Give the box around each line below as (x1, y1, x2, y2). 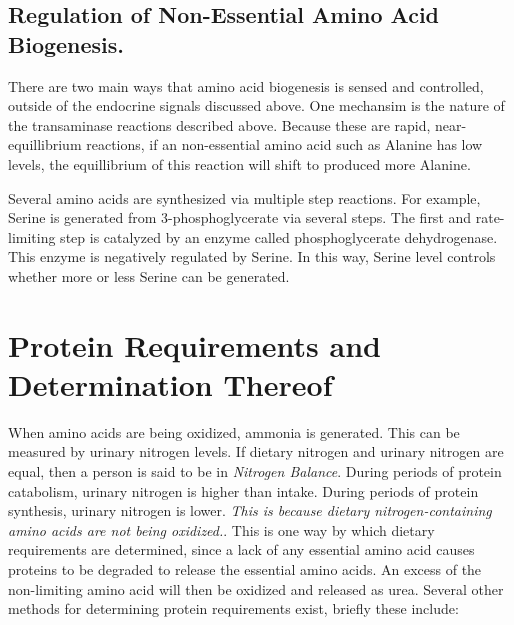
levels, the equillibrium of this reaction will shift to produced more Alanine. (8, 153, 471, 174)
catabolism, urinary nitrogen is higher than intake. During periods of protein (8, 480, 479, 501)
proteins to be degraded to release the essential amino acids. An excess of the (8, 559, 482, 579)
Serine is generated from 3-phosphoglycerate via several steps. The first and (8, 207, 472, 228)
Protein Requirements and (8, 324, 381, 365)
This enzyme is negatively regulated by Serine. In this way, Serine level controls (8, 246, 496, 267)
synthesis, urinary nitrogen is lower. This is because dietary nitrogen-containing (8, 500, 492, 521)
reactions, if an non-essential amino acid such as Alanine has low (86, 134, 483, 155)
